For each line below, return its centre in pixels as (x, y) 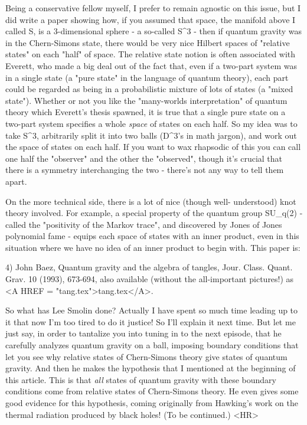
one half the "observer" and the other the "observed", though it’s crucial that (144, 158)
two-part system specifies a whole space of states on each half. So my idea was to (151, 123)
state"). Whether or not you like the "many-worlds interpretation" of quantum (146, 100)
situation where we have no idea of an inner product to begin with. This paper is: (153, 247)
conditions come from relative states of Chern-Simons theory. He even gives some (152, 391)
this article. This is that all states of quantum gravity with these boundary (141, 379)
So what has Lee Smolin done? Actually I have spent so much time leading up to (152, 310)
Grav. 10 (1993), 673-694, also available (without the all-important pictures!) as (150, 279)
